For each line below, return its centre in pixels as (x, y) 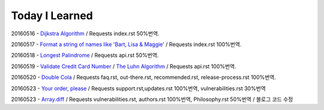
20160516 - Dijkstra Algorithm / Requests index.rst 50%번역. (85, 33)
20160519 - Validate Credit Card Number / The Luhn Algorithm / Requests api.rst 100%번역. (124, 66)
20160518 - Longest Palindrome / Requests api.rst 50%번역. (85, 55)
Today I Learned (52, 16)
